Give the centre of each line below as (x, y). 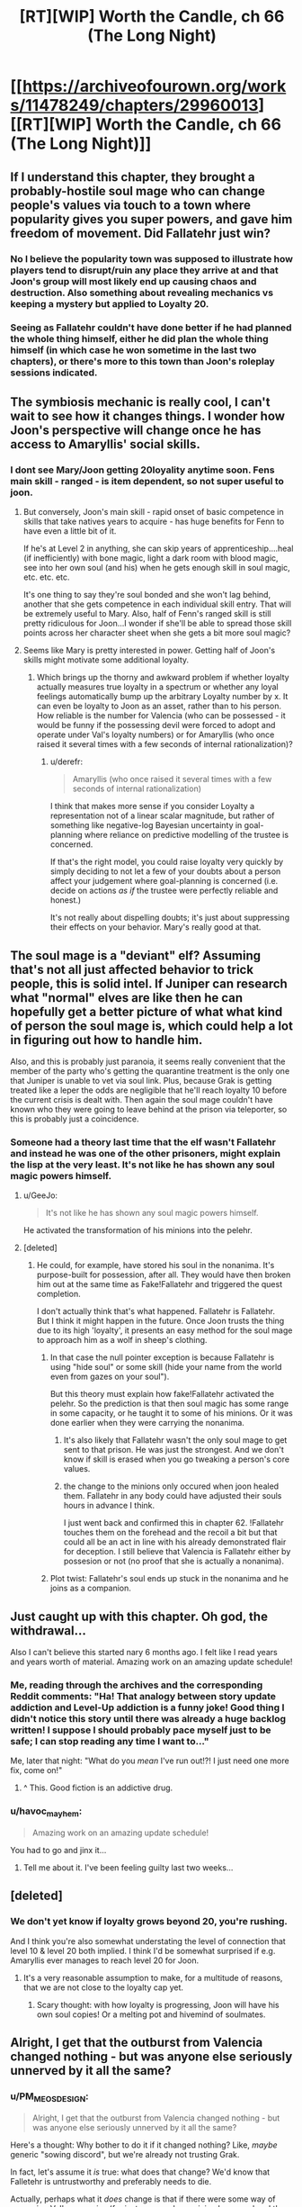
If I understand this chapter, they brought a (133, 177)
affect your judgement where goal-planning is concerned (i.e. (164, 881)
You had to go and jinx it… (58, 1850)
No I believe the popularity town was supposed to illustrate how (151, 258)
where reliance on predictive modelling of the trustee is (187, 835)
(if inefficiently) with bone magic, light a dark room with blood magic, (151, 558)
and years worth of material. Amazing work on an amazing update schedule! (151, 1662)
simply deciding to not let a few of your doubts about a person (165, 871)
